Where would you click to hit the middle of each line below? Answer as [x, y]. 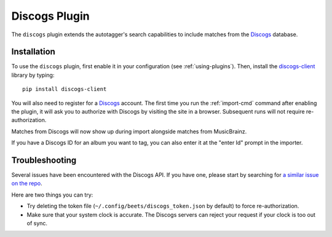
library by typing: [33, 75]
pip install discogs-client [65, 89]
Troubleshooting [44, 160]
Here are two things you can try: [52, 195]
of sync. [37, 223]
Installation [33, 52]
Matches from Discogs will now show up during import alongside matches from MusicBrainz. [129, 131]
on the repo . [27, 184]
